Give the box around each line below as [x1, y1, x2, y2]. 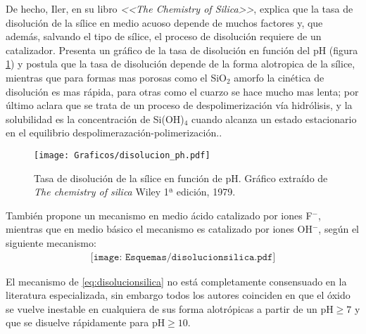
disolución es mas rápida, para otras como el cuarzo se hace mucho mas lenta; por [6, 84, 359, 98]
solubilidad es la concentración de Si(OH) [6, 111, 184, 126]
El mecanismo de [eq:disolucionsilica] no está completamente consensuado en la [6, 274, 347, 288]
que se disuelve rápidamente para [6, 315, 149, 330]
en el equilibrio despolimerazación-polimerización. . [6, 125, 222, 140]
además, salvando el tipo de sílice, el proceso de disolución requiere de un [6, 29, 322, 44]
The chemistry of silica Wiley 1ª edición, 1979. [34, 184, 236, 199]
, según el [318, 221, 359, 236]
